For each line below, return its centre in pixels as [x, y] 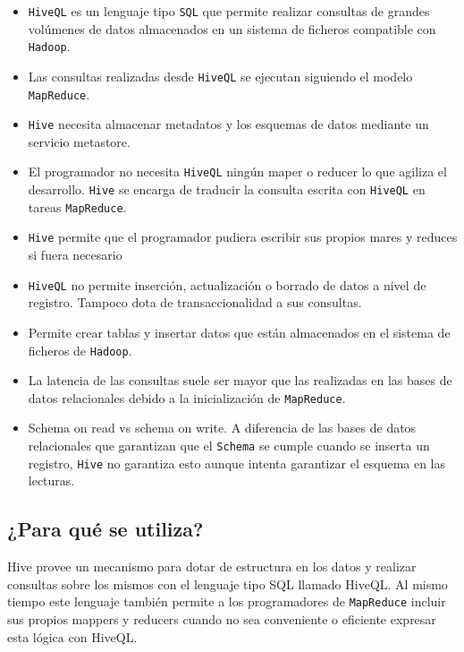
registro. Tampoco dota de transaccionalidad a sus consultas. [195, 302]
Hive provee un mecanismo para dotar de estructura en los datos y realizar [212, 566]
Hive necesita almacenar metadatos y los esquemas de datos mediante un [228, 124]
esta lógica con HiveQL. [72, 636]
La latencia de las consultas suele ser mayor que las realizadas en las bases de [240, 380]
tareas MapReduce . [77, 206]
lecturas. [51, 480]
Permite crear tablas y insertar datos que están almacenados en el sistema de [239, 332]
